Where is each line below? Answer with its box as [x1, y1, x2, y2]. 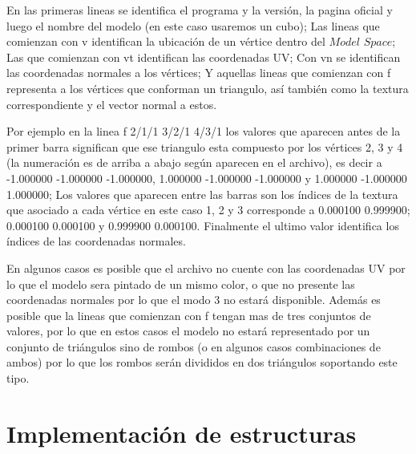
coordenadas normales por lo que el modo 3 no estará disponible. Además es [6, 291, 381, 308]
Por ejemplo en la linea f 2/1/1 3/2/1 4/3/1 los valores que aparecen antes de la [6, 123, 401, 140]
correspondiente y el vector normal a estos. [6, 95, 217, 112]
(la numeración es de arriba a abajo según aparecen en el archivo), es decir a [6, 154, 382, 171]
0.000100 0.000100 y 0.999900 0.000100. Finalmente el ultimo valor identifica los [6, 217, 399, 233]
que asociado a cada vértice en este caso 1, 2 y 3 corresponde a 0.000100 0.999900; [6, 201, 410, 218]
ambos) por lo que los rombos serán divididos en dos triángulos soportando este [6, 354, 398, 371]
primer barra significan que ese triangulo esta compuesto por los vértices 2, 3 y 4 [6, 138, 403, 155]
